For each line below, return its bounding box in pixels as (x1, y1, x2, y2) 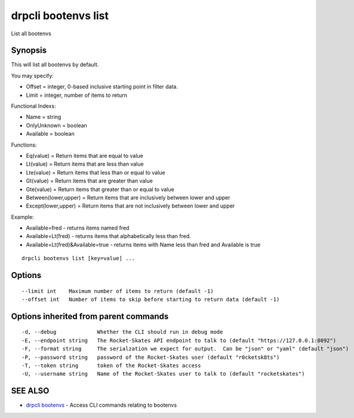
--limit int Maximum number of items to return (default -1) (21, 288, 214, 294)
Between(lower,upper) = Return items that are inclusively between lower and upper (26, 194, 230, 201)
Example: (11, 213, 34, 221)
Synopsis (11, 45, 47, 56)
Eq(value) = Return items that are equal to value (26, 152, 143, 159)
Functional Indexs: (11, 102, 56, 110)
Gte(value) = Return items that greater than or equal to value (26, 185, 174, 193)
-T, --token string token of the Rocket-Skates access (21, 362, 201, 369)
